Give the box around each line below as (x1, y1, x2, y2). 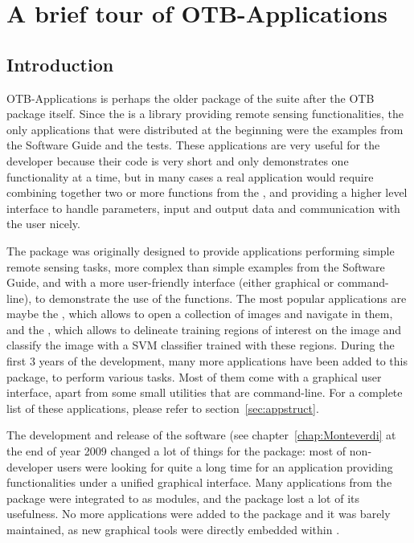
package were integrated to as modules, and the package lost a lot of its (6, 489, 359, 506)
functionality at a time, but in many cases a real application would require (6, 168, 374, 185)
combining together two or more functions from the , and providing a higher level (6, 184, 408, 201)
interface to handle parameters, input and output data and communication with (6, 199, 400, 216)
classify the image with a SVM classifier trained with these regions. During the (6, 337, 395, 353)
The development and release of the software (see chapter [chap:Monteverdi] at (6, 427, 396, 443)
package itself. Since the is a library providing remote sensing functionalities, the (6, 105, 404, 122)
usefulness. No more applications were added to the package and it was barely (6, 505, 391, 522)
